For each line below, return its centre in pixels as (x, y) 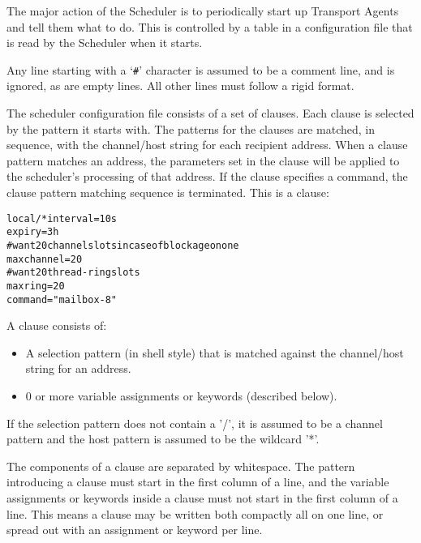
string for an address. (78, 368)
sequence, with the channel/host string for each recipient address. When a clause (207, 145)
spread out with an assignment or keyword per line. (135, 530)
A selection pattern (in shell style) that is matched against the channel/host (215, 352)
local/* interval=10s (62, 218)
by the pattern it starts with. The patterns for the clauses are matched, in (191, 128)
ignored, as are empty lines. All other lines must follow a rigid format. (180, 86)
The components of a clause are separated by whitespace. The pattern (181, 466)
